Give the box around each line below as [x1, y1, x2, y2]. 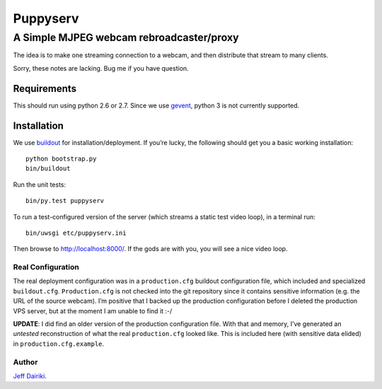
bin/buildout [25, 165, 71, 173]
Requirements [13, 82, 77, 95]
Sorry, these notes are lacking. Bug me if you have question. [13, 64, 189, 72]
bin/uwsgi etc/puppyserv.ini [25, 228, 127, 237]
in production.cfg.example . [13, 339, 105, 348]
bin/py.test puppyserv [25, 197, 105, 205]
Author [13, 357, 38, 367]
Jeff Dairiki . [13, 371, 47, 380]
